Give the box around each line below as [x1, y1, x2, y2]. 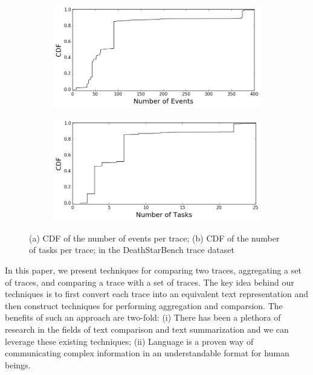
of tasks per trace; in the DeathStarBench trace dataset [29, 243, 234, 256]
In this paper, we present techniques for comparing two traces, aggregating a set [5, 263, 302, 276]
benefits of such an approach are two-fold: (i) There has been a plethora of [5, 311, 281, 324]
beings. [5, 358, 31, 371]
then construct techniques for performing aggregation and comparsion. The [5, 299, 283, 312]
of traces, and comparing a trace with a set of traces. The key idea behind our [5, 275, 294, 288]
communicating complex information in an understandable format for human [5, 347, 289, 359]
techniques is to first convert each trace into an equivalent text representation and [5, 287, 309, 300]
